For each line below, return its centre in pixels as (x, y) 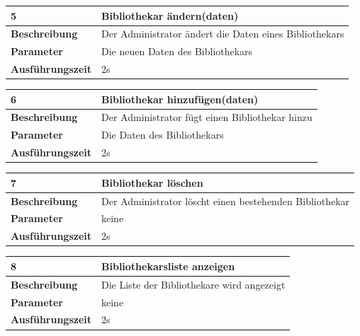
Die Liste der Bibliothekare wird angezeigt (193, 284)
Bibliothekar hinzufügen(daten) (180, 99)
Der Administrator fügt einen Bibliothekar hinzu (207, 117)
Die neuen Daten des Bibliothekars (177, 51)
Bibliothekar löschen (152, 182)
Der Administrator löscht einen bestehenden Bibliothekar (226, 201)
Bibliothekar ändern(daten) (170, 15)
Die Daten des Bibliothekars (163, 135)
